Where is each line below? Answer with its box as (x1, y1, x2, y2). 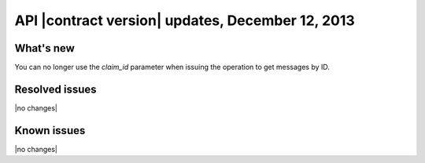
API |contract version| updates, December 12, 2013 (14, 12, 356, 29)
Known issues (14, 124, 86, 137)
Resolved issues (14, 82, 98, 96)
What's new (14, 42, 75, 55)
